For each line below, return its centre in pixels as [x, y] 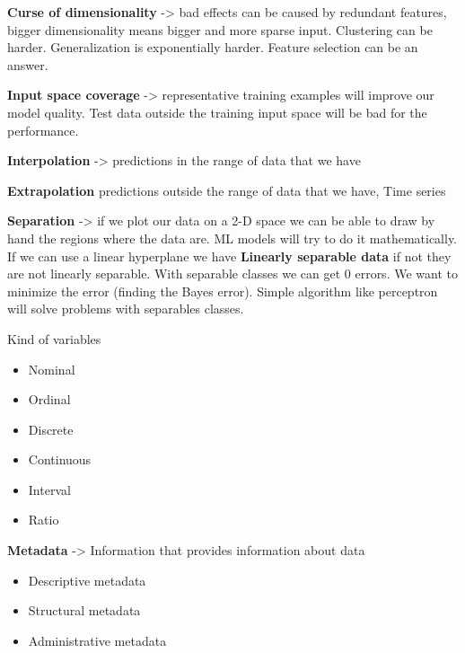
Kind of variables [54, 338]
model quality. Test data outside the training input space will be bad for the [217, 112]
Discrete [51, 429]
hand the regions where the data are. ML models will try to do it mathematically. [232, 238]
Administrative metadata [97, 640]
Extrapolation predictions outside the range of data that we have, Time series [227, 190]
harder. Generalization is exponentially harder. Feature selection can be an [213, 47]
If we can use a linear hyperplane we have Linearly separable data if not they [229, 256]
